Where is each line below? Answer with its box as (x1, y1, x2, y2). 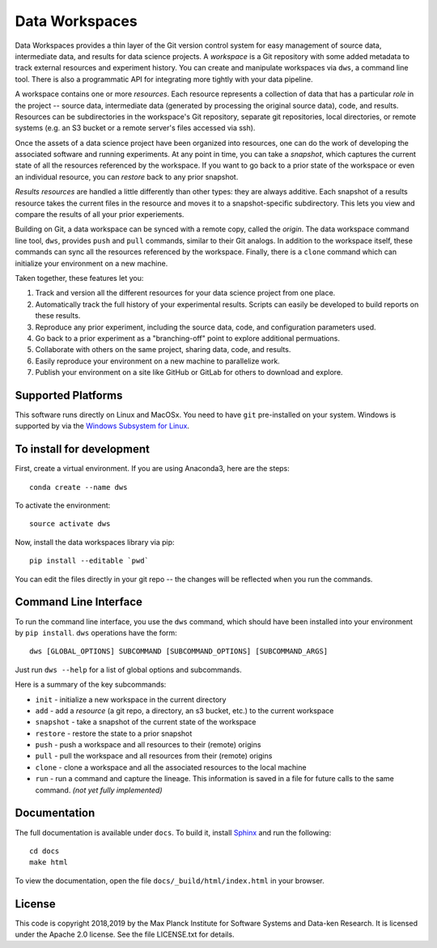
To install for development (15, 442, 150, 457)
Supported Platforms (15, 389, 123, 402)
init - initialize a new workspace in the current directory (35, 695, 227, 704)
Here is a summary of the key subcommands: (15, 680, 167, 690)
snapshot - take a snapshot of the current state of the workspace (35, 717, 257, 727)
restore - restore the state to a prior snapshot (35, 729, 193, 738)
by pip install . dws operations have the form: (15, 627, 177, 637)
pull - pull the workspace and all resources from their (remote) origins (35, 751, 273, 761)
